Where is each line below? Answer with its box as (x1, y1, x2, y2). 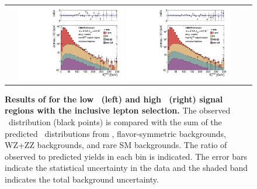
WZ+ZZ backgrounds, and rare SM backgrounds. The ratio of (5, 139, 227, 151)
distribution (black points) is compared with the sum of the (8, 115, 222, 128)
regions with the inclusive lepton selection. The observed (5, 104, 231, 116)
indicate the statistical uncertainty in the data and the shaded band (5, 161, 248, 174)
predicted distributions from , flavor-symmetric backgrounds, (5, 127, 226, 139)
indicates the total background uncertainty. (5, 173, 159, 185)
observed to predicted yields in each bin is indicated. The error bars (5, 150, 248, 162)
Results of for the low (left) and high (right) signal (5, 92, 223, 105)
